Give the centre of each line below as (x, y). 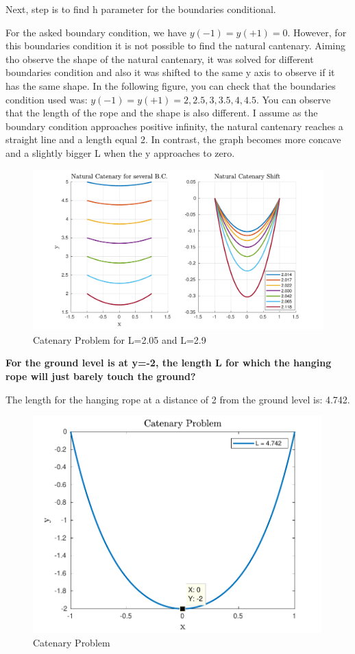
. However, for (317, 32)
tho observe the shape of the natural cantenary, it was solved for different (160, 59)
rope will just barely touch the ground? (101, 376)
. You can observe (293, 99)
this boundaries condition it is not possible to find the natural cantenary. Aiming (176, 46)
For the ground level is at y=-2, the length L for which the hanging (169, 363)
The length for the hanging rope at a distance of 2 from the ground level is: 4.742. (178, 399)
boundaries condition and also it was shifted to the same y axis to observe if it (170, 72)
